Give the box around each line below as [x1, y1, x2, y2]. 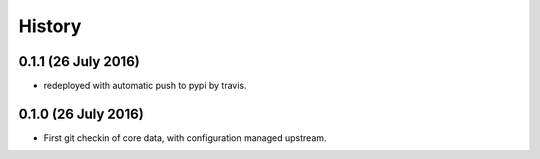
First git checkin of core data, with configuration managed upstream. [43, 131, 327, 144]
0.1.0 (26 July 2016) [18, 105, 144, 122]
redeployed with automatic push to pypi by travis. [43, 80, 247, 92]
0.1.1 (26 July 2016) [18, 53, 140, 70]
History [18, 15, 82, 37]
